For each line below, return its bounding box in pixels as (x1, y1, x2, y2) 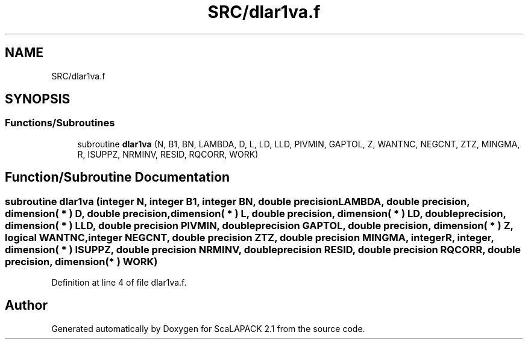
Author (5, 298, 48, 313)
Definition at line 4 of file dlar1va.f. (51, 277, 187, 288)
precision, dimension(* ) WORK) (5, 255, 158, 268)
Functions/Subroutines (5, 117, 115, 129)
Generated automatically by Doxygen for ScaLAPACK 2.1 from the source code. (51, 323, 365, 334)
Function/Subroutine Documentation (5, 170, 230, 185)
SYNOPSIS (5, 91, 71, 107)
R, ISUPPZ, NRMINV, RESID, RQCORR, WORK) (77, 149, 259, 159)
